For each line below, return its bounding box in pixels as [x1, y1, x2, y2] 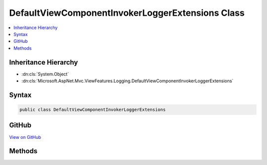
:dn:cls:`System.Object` [21, 71, 69, 77]
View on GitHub [9, 134, 42, 140]
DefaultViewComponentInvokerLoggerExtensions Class [9, 7, 245, 18]
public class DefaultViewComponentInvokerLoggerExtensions [19, 107, 166, 113]
